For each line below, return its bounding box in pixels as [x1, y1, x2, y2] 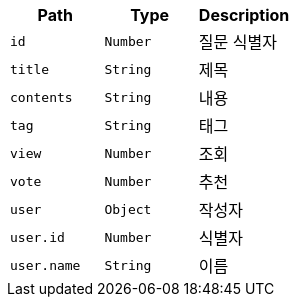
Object [104, 201, 152, 217]
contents [10, 89, 73, 105]
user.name [10, 257, 81, 273]
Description [198, 5, 290, 25]
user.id [10, 229, 65, 245]
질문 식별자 [198, 32, 277, 52]
